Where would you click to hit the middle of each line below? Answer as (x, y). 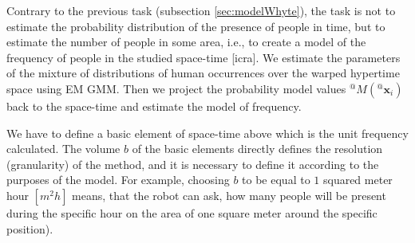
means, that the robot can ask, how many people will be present (229, 195)
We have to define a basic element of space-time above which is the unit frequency (207, 133)
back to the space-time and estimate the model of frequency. (154, 106)
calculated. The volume (63, 149)
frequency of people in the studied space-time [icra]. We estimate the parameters (204, 57)
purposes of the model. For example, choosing (118, 180)
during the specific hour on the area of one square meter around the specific (192, 212)
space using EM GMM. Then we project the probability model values (176, 88)
